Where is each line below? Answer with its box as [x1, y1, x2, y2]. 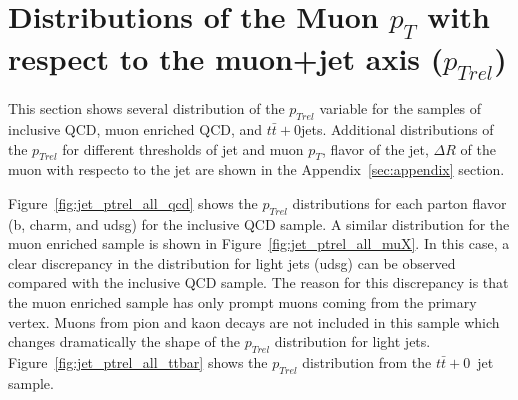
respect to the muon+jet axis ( [8, 37, 444, 78]
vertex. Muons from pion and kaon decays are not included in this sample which [8, 311, 500, 332]
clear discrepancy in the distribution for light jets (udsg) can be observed [8, 252, 456, 273]
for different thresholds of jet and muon [62, 138, 304, 159]
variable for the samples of [319, 98, 482, 119]
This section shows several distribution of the [8, 98, 285, 119]
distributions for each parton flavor [292, 192, 507, 213]
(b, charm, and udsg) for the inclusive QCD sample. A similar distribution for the [8, 213, 510, 234]
